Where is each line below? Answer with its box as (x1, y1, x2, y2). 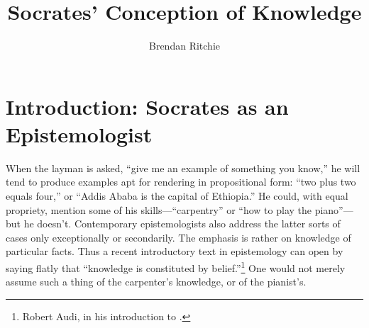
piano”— (314, 202, 353, 217)
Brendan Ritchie (149, 38, 220, 53)
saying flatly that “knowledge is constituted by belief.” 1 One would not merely (6, 259, 346, 275)
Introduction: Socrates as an (6, 91, 289, 120)
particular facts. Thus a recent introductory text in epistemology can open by (6, 244, 343, 259)
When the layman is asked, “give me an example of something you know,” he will (6, 160, 360, 175)
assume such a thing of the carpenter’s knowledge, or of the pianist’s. (6, 274, 307, 289)
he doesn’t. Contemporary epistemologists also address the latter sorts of (23, 216, 341, 231)
